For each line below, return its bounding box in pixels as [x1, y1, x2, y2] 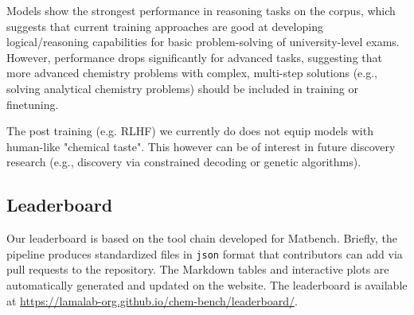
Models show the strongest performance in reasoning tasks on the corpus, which [6, 2, 396, 18]
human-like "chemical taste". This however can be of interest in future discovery [6, 138, 396, 154]
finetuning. [6, 95, 59, 112]
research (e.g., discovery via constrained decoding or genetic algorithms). [6, 154, 361, 170]
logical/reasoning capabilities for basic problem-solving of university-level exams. [6, 33, 400, 50]
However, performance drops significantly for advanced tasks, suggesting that [6, 49, 382, 65]
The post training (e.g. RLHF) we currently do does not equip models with [6, 122, 373, 139]
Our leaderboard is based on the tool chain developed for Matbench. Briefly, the [6, 230, 397, 247]
